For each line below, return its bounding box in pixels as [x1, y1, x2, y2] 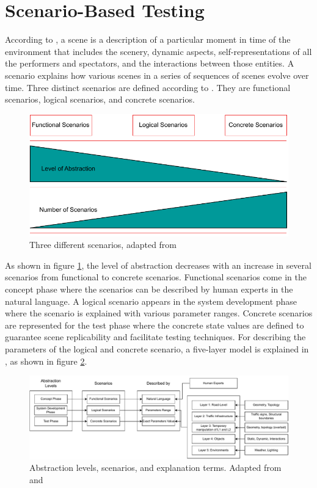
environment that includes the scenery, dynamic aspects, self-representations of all [5, 45, 312, 57]
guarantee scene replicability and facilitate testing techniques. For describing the [5, 330, 306, 343]
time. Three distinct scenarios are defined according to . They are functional [5, 81, 291, 93]
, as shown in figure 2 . [5, 354, 87, 367]
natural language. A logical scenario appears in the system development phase [5, 294, 297, 307]
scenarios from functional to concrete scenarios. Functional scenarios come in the [5, 271, 307, 283]
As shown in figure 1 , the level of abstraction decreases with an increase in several [5, 258, 312, 271]
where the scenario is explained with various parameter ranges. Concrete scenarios [5, 307, 313, 319]
